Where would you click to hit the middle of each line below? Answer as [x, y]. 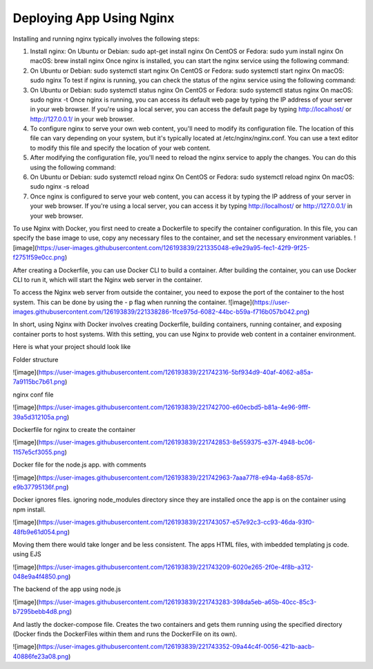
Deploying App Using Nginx [94, 18]
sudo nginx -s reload [59, 187]
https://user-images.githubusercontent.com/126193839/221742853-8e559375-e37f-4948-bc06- [177, 442]
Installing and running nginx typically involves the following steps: [106, 39]
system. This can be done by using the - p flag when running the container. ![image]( [134, 302]
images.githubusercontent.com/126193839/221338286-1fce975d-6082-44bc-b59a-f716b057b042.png [160, 312]
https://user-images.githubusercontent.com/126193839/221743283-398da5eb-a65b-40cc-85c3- [178, 602]
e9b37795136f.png [40, 487]
